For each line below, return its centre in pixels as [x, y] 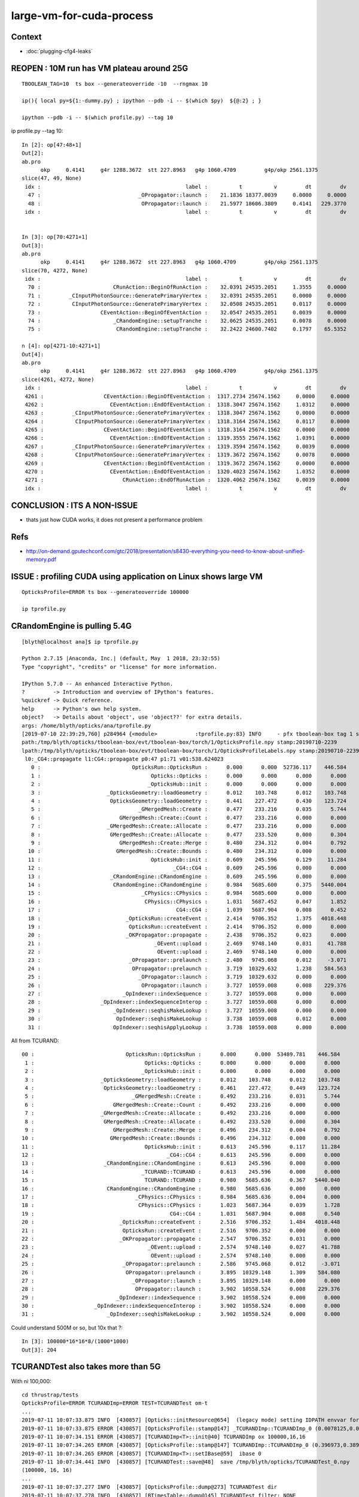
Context [26, 37]
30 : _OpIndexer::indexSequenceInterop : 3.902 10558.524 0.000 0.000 [181, 1306]
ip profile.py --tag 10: [37, 131]
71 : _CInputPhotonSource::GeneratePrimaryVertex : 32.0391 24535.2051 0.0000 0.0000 [187, 296]
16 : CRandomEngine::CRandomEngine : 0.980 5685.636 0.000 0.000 [181, 1188]
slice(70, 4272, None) [55, 270]
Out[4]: [33, 354]
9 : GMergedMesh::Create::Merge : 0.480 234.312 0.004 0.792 [189, 843]
